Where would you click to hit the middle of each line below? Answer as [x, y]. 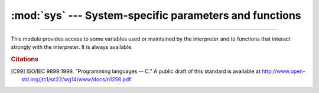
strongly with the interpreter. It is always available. [72, 46]
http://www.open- [284, 71]
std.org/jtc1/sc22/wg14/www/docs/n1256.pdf [76, 79]
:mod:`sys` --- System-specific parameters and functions [156, 15]
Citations [25, 59]
